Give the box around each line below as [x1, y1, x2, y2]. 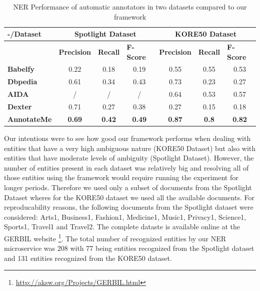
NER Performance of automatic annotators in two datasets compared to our [13, 2, 247, 12]
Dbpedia [7, 76, 37, 87]
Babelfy [7, 64, 34, 74]
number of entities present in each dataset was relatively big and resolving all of [4, 162, 249, 173]
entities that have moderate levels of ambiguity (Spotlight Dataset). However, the [4, 153, 254, 163]
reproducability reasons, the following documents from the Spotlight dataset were [4, 202, 253, 212]
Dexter [7, 101, 32, 111]
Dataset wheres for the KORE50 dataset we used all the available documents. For [4, 192, 254, 202]
